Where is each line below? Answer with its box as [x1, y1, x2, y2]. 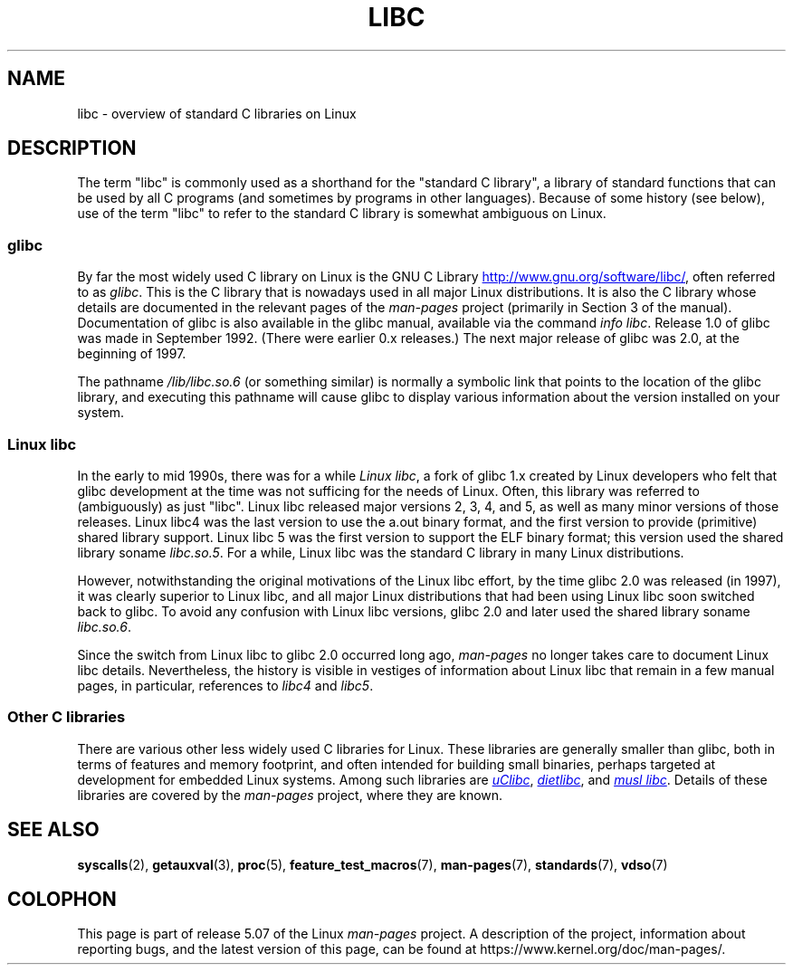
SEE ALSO [7, 818, 100, 842]
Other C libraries [7, 708, 126, 727]
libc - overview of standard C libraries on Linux [77, 105, 357, 121]
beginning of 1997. [77, 346, 186, 362]
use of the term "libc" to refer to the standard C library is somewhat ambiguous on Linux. [77, 205, 607, 222]
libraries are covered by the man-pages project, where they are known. [77, 786, 503, 803]
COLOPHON [7, 887, 117, 910]
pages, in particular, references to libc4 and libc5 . [77, 677, 374, 693]
